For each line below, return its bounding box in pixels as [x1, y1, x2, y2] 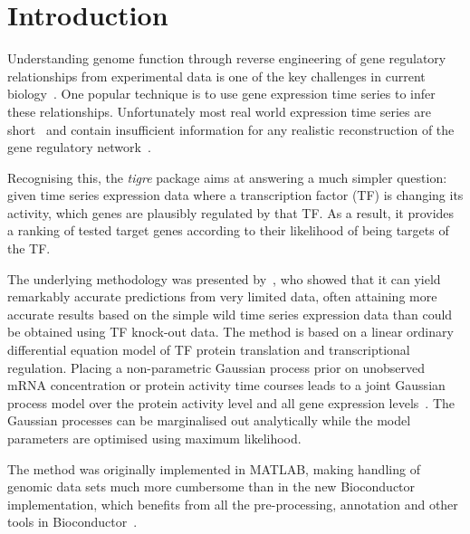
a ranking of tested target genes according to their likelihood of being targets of [7, 221, 449, 240]
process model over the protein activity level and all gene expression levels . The [7, 393, 455, 412]
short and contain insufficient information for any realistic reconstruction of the [7, 119, 455, 138]
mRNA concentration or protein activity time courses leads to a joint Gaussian [7, 376, 446, 395]
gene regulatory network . [7, 138, 151, 157]
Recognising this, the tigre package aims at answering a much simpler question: [7, 167, 447, 186]
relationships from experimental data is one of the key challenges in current [7, 66, 426, 85]
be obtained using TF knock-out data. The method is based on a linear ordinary [7, 322, 454, 341]
